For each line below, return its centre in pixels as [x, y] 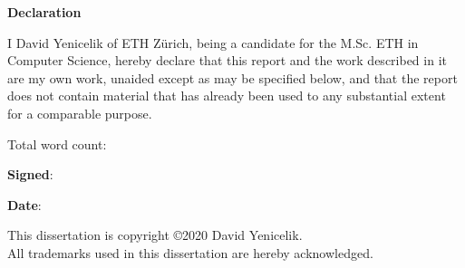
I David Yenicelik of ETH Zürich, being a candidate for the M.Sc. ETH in [213, 42]
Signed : [30, 174]
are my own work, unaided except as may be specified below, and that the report [232, 77]
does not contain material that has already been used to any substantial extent [227, 96]
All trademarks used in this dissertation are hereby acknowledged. [190, 252]
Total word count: [57, 144]
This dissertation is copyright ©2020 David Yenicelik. [155, 235]
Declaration [44, 12]
